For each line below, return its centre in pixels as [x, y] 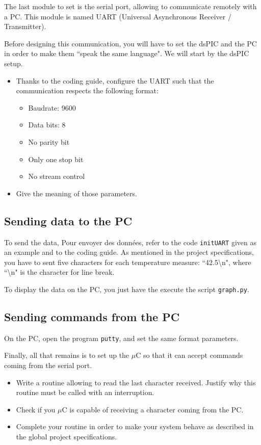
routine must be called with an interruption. [85, 392]
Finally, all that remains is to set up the [67, 355]
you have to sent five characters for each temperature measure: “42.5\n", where [128, 262]
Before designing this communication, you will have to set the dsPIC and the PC [130, 43]
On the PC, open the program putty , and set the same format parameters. [121, 338]
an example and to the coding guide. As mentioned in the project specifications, [129, 252]
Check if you [36, 409]
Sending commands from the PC [92, 317]
